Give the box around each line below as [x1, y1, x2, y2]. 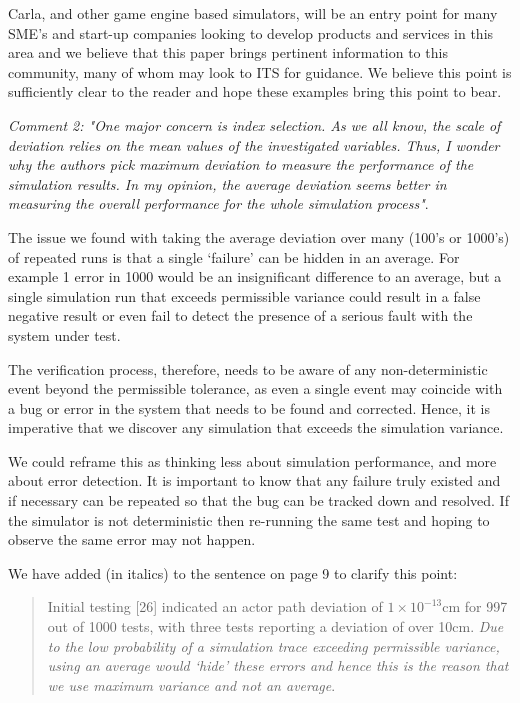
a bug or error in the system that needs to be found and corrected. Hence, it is [8, 397, 490, 418]
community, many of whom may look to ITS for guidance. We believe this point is [8, 61, 512, 82]
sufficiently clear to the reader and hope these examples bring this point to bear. [8, 81, 502, 102]
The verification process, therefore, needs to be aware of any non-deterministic [8, 358, 488, 379]
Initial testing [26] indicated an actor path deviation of [47, 596, 383, 617]
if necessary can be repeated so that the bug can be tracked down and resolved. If [8, 490, 509, 511]
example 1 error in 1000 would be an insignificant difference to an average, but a [8, 266, 502, 287]
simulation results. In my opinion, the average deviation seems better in [8, 173, 447, 194]
